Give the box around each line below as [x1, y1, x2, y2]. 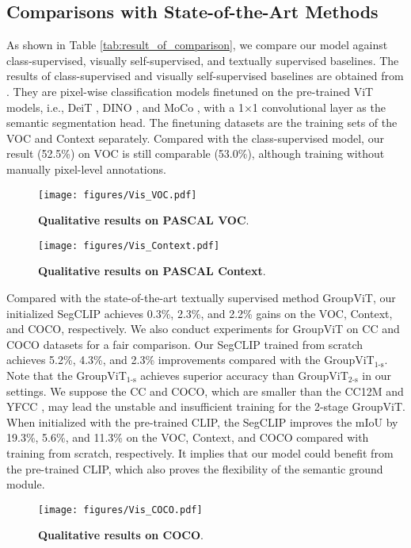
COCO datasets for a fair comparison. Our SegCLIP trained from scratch [6, 335, 363, 352]
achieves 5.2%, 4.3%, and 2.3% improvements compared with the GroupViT [6, 351, 375, 368]
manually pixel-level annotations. [6, 160, 166, 177]
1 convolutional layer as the [252, 98, 386, 115]
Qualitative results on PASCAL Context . [38, 263, 266, 279]
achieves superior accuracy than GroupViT [140, 367, 348, 384]
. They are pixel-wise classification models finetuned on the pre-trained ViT [6, 82, 374, 99]
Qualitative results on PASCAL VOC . [38, 212, 249, 228]
